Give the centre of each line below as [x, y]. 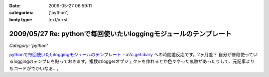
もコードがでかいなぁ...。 [35, 68]
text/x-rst [58, 19]
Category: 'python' [29, 45]
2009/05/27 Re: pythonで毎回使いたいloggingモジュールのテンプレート [120, 34]
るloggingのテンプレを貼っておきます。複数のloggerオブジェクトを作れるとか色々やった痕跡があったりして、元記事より [132, 61]
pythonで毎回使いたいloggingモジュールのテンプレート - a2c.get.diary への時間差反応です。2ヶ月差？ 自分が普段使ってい [134, 55]
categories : [21, 13]
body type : [21, 19]
